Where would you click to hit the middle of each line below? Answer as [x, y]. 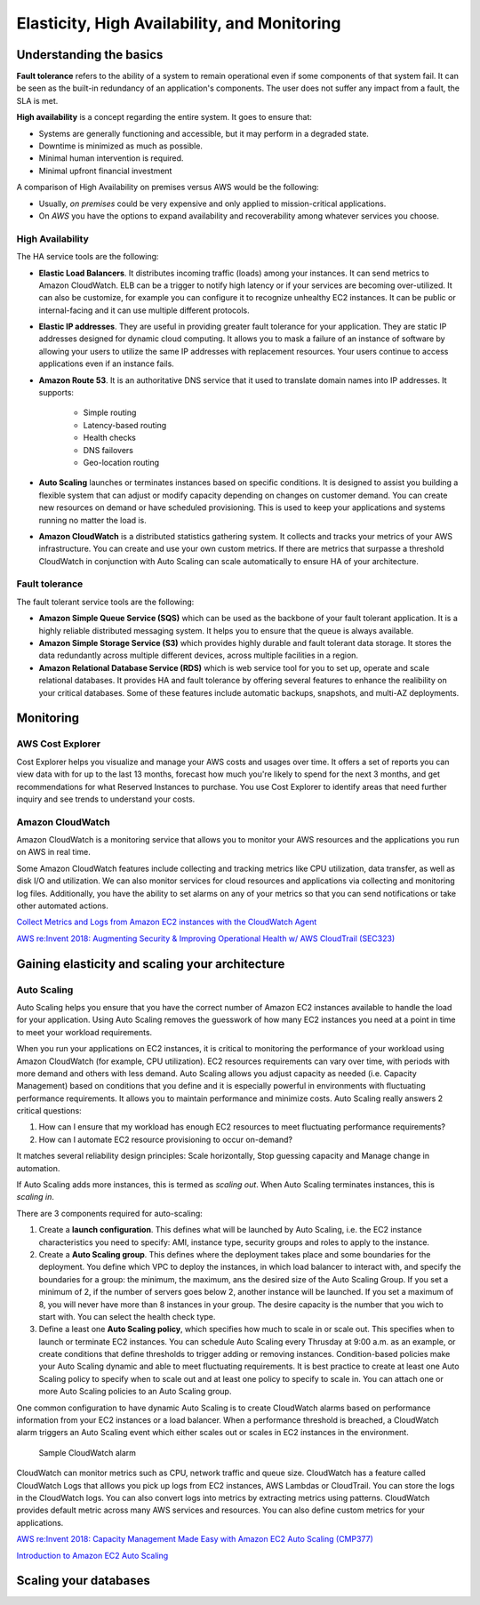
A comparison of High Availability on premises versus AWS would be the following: [168, 188]
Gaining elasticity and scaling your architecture [151, 964]
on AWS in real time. [53, 852]
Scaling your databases [84, 1581]
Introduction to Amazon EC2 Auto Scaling [92, 1555]
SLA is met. [37, 100]
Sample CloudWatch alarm [88, 1452]
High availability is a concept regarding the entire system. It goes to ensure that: [164, 117]
